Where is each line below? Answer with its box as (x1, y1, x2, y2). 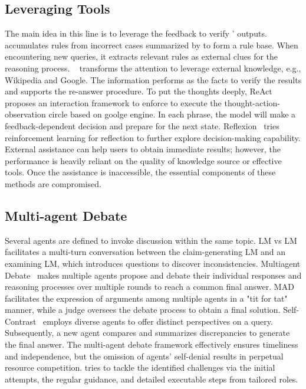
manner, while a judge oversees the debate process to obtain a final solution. (5, 303, 281, 316)
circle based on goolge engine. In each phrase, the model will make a (48, 108, 296, 120)
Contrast (5, 315, 37, 327)
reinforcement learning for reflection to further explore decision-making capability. (5, 131, 301, 143)
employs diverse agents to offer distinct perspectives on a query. (43, 315, 273, 327)
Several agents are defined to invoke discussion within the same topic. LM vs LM (5, 234, 297, 246)
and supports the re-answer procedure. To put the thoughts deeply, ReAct (5, 85, 272, 97)
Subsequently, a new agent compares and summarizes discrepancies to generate (5, 326, 290, 339)
